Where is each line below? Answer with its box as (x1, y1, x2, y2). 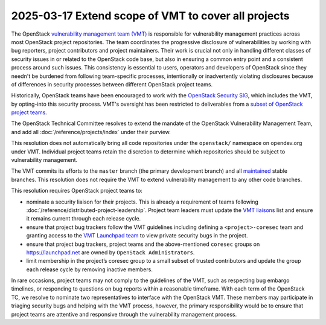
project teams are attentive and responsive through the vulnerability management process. (11, 311, 237, 318)
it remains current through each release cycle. (26, 215, 141, 222)
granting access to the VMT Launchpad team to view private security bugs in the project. (26, 232, 248, 239)
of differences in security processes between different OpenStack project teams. (11, 80, 213, 88)
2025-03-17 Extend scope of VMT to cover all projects (11, 9, 290, 22)
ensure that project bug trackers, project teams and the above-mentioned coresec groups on (26, 240, 260, 248)
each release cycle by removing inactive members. (26, 266, 153, 273)
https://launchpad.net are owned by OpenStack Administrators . (26, 248, 195, 256)
